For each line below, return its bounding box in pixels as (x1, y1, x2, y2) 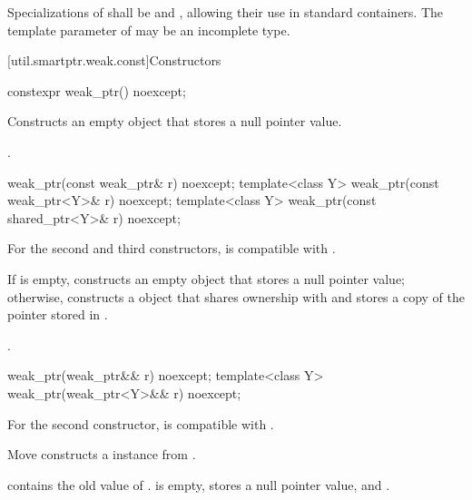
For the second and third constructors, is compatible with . (7, 239, 336, 258)
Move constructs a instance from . (7, 445, 196, 464)
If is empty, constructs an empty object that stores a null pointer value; (7, 269, 405, 288)
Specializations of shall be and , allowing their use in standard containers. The (7, 3, 444, 21)
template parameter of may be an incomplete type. (7, 20, 290, 39)
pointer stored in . (7, 305, 108, 324)
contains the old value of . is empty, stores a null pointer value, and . (7, 475, 390, 494)
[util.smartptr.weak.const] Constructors (7, 51, 221, 70)
